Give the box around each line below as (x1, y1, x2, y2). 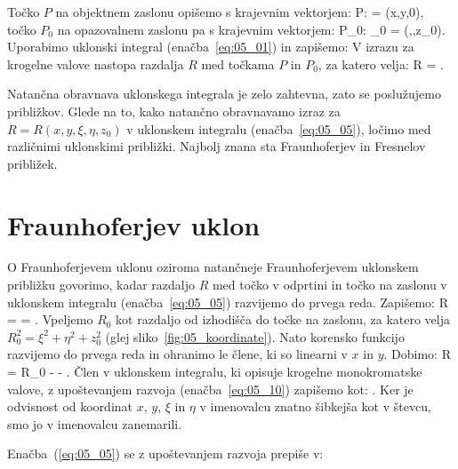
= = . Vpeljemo (7, 310, 93, 329)
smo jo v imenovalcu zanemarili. (7, 414, 182, 433)
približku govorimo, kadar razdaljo (7, 275, 195, 294)
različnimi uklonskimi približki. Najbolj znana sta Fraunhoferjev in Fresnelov (7, 137, 426, 155)
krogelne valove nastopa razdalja (7, 54, 184, 73)
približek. (7, 154, 58, 172)
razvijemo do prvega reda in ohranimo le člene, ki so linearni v (7, 345, 348, 363)
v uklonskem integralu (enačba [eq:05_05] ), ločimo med (126, 119, 431, 138)
